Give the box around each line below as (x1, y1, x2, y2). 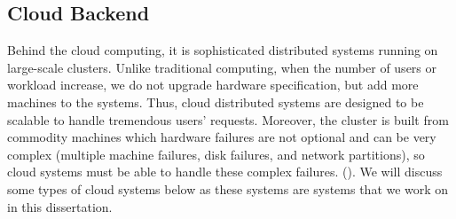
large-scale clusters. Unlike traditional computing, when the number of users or (7, 58, 437, 76)
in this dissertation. (7, 197, 113, 215)
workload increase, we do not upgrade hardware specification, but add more (7, 75, 419, 94)
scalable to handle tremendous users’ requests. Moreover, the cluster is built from (7, 110, 449, 129)
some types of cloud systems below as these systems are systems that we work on (7, 179, 449, 198)
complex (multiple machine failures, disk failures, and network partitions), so (7, 145, 425, 163)
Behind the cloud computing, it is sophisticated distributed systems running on (7, 41, 438, 59)
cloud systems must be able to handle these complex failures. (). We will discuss (7, 162, 443, 181)
